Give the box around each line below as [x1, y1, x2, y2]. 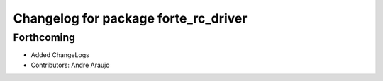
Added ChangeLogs [30, 51, 90, 59]
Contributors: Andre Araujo [30, 61, 110, 69]
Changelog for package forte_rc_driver [13, 11, 248, 26]
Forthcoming [13, 31, 76, 44]
